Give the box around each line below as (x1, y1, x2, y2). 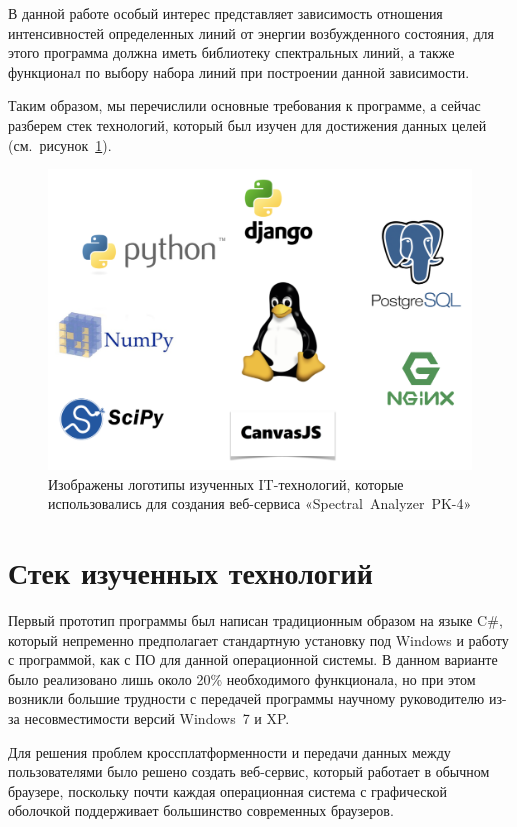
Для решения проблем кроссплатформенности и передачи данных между (8, 741, 451, 762)
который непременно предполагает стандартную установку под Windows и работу (8, 629, 509, 650)
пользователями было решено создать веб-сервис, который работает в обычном (8, 761, 490, 782)
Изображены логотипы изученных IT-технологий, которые (48, 473, 404, 494)
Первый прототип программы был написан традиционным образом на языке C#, (8, 610, 503, 631)
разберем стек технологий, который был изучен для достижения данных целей (8, 114, 487, 135)
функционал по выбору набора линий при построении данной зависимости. (8, 61, 470, 82)
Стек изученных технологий (8, 552, 373, 593)
